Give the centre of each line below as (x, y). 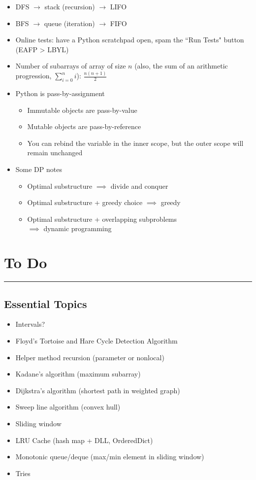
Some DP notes (39, 169)
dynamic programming (78, 228)
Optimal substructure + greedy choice (85, 202)
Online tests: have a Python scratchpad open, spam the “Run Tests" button (130, 40)
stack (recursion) (70, 6)
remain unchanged (55, 153)
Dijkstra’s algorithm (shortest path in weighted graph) (98, 390)
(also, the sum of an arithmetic (181, 66)
